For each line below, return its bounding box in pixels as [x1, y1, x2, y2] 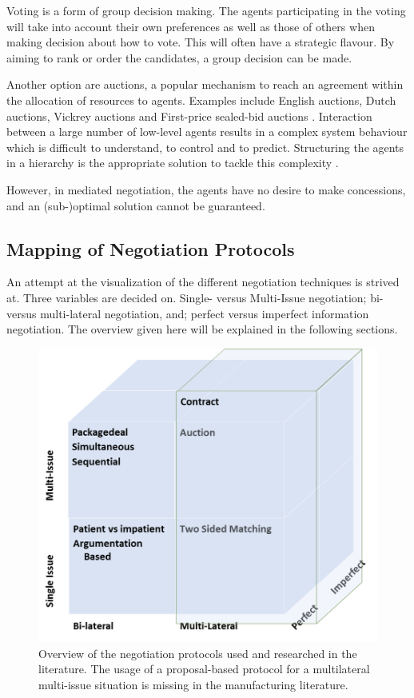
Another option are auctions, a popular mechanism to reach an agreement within [6, 76, 404, 93]
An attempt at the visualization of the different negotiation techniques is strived [6, 273, 400, 290]
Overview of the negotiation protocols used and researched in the [38, 644, 357, 661]
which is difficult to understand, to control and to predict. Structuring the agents [6, 138, 404, 155]
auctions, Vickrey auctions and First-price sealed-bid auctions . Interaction [6, 107, 372, 124]
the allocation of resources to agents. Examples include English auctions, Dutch [6, 91, 396, 108]
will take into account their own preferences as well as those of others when [6, 18, 375, 34]
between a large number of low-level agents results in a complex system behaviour [6, 123, 408, 140]
